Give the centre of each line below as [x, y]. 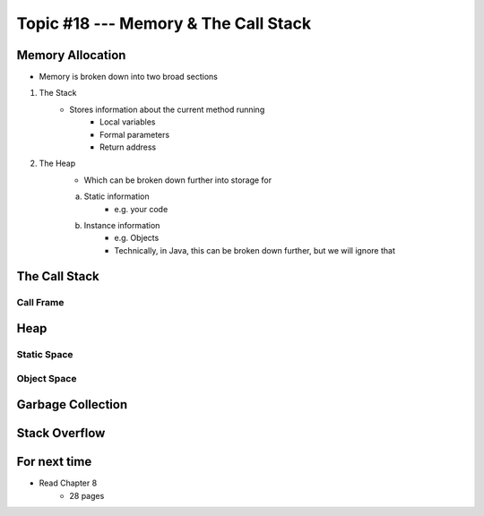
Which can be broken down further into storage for [178, 180]
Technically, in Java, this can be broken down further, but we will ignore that [255, 250]
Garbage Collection [72, 404]
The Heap [57, 163]
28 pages [87, 495]
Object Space [47, 378]
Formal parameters [135, 134]
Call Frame [40, 302]
